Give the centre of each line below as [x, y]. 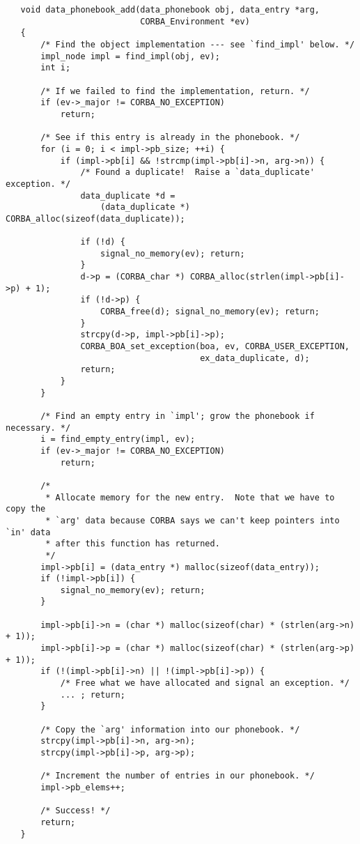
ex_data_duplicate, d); [255, 358]
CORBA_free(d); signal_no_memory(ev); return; [210, 312]
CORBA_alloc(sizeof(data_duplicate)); [95, 218]
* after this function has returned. [133, 544]
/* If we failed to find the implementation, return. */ [175, 91]
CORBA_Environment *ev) [195, 21]
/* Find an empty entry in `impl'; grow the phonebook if [178, 416]
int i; [56, 68]
